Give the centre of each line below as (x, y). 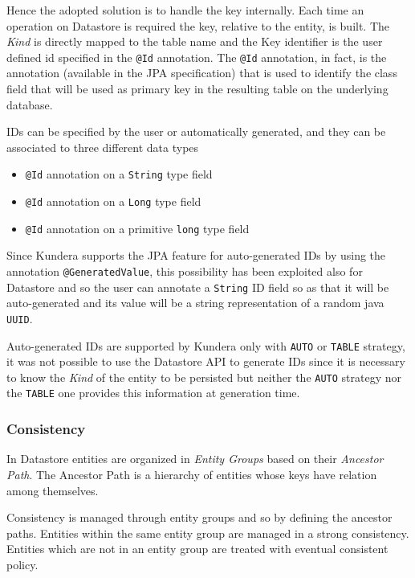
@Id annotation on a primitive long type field (137, 228)
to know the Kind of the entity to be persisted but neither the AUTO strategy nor (204, 377)
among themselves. (53, 490)
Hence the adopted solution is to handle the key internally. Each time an (185, 10)
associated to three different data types (103, 147)
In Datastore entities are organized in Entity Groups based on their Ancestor (195, 459)
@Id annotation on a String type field (119, 174)
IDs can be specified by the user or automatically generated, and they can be (196, 131)
